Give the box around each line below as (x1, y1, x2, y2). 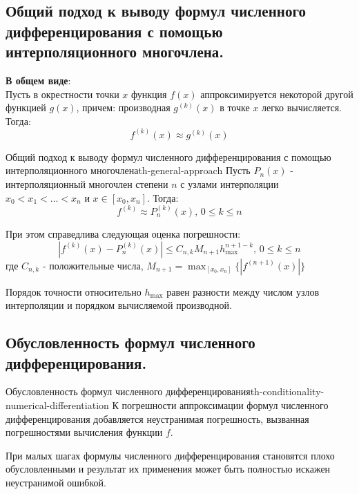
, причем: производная (76, 100, 171, 115)
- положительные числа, (42, 258, 144, 272)
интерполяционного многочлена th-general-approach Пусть (6, 163, 251, 178)
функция (131, 86, 167, 101)
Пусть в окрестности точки (6, 86, 119, 101)
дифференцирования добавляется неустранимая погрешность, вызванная (6, 411, 309, 426)
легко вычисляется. (262, 100, 342, 115)
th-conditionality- (250, 384, 324, 399)
